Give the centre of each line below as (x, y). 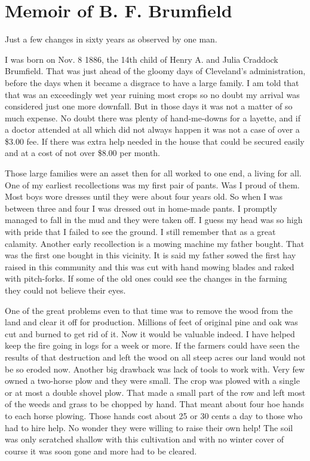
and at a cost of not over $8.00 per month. (82, 153)
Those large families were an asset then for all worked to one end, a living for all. (153, 173)
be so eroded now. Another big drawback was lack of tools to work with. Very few (155, 369)
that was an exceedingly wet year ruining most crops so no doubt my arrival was (152, 94)
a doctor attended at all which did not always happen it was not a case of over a (152, 129)
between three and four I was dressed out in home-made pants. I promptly (141, 208)
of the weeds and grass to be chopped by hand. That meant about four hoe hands (154, 404)
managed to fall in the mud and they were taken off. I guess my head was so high (154, 220)
